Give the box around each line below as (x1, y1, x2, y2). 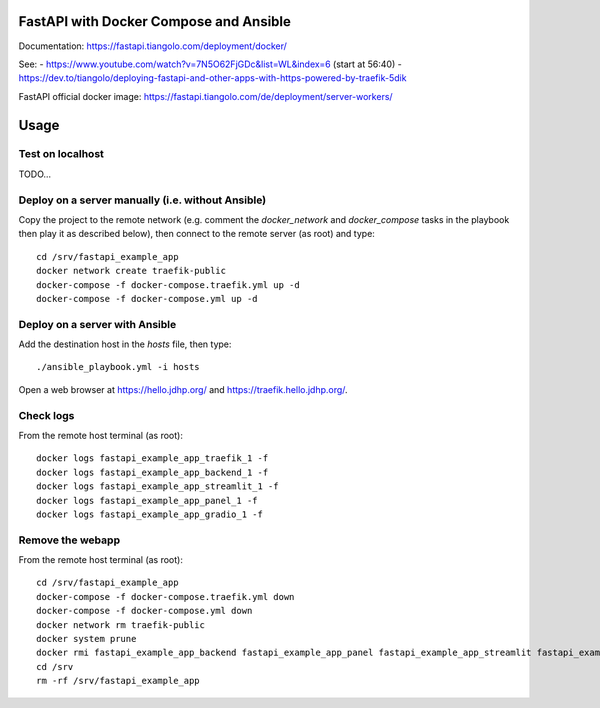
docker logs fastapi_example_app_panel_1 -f (36, 495, 259, 506)
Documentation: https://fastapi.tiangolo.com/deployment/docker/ (18, 40, 287, 52)
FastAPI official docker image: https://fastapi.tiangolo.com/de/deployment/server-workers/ (18, 90, 394, 102)
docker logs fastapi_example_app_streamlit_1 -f (36, 481, 279, 492)
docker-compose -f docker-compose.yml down (36, 605, 253, 617)
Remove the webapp (18, 533, 120, 547)
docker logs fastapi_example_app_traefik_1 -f (36, 453, 269, 464)
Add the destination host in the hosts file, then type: (18, 338, 232, 350)
